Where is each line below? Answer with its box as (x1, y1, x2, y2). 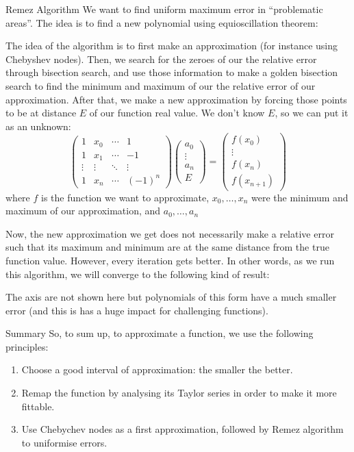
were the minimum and (251, 190, 349, 204)
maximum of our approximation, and (5, 203, 161, 218)
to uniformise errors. (21, 435, 108, 449)
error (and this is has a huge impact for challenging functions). (5, 303, 268, 317)
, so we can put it (275, 105, 349, 120)
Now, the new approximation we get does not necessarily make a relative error (5, 226, 334, 240)
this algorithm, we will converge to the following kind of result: (5, 266, 270, 281)
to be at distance (5, 105, 77, 120)
